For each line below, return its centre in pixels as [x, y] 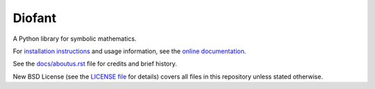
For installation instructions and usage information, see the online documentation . [130, 51]
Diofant [35, 18]
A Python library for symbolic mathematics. [75, 39]
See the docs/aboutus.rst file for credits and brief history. [95, 64]
